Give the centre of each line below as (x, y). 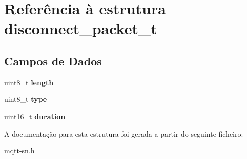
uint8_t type (26, 99)
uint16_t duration (35, 116)
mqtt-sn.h (19, 151)
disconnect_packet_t (81, 28)
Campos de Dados (53, 60)
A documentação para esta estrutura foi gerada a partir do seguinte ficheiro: (124, 133)
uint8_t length (29, 82)
